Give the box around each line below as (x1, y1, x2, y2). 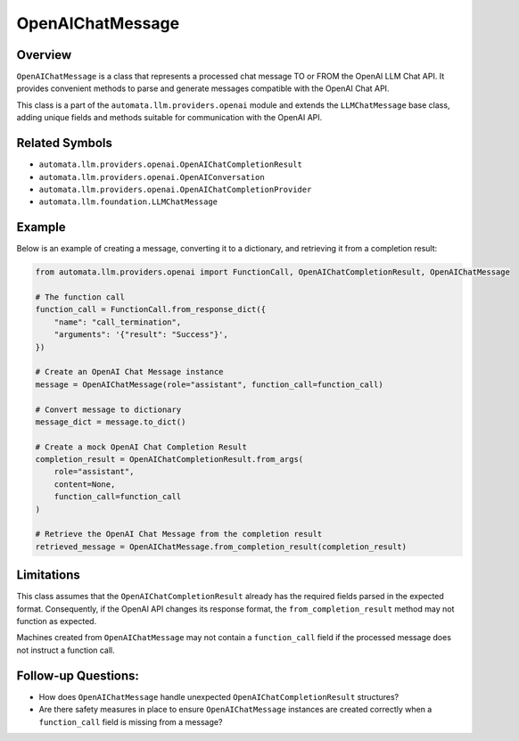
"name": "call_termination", (54, 317, 182, 327)
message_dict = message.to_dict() (35, 416, 186, 427)
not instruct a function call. (16, 645, 115, 655)
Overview (16, 47, 72, 62)
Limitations (16, 567, 80, 583)
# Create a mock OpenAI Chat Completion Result (35, 441, 247, 452)
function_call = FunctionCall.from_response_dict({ (35, 304, 267, 315)
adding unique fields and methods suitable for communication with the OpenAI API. (16, 112, 323, 123)
